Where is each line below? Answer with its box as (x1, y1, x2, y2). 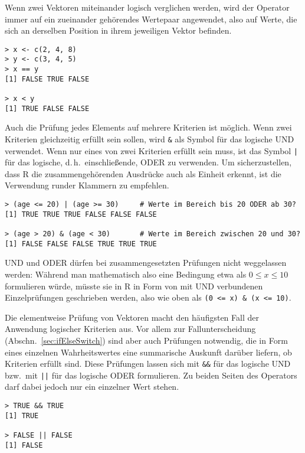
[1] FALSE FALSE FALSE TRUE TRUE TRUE (5, 239, 157, 248)
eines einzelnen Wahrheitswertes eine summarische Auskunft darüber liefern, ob (5, 346, 292, 358)
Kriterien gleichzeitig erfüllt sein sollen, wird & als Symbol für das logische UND (5, 132, 294, 145)
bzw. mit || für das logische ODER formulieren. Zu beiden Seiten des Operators (5, 369, 297, 381)
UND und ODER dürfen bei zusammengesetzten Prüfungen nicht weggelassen (5, 256, 287, 269)
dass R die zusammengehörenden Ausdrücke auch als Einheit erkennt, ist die (5, 167, 281, 180)
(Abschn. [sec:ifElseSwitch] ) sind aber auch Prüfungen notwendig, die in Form (5, 334, 288, 346)
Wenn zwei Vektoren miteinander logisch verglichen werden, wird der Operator (5, 1, 290, 13)
